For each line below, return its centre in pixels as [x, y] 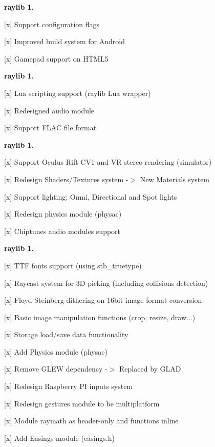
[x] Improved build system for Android [64, 41]
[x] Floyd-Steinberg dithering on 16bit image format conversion [103, 300]
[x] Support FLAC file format [50, 128]
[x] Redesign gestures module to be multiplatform [82, 403]
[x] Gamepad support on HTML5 [56, 58]
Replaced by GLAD [150, 369]
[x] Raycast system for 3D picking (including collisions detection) [106, 283]
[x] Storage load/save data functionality [66, 334]
